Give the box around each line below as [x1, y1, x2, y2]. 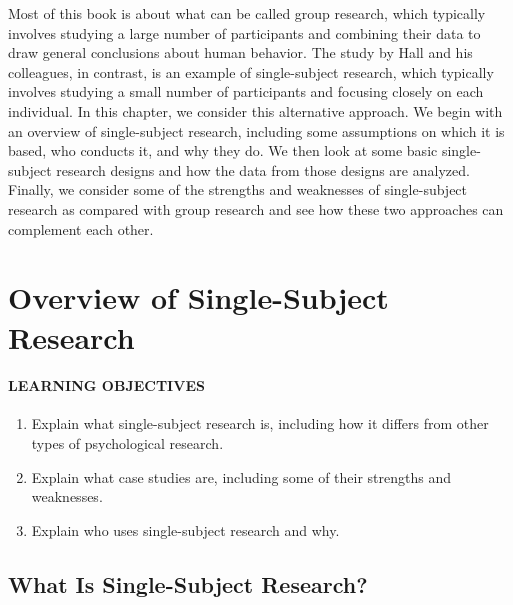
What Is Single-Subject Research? [8, 568, 368, 599]
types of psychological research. [31, 433, 224, 454]
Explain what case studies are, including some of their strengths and [31, 466, 452, 487]
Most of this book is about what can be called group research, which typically [8, 3, 486, 23]
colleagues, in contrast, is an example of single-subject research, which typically [8, 61, 494, 82]
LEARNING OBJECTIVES [8, 375, 205, 396]
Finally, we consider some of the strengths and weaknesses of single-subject [8, 179, 468, 200]
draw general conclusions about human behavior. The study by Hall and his [8, 42, 473, 63]
